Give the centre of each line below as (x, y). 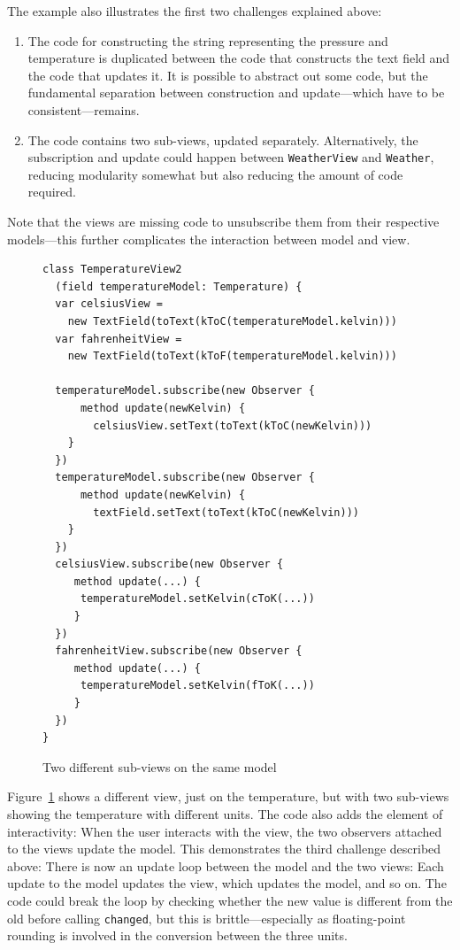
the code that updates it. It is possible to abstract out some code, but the (228, 75)
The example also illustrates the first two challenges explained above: (195, 11)
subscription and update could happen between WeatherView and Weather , (231, 157)
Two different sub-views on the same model (160, 766)
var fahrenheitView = (119, 339)
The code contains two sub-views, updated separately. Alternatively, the (223, 139)
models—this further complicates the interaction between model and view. (209, 239)
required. (52, 192)
